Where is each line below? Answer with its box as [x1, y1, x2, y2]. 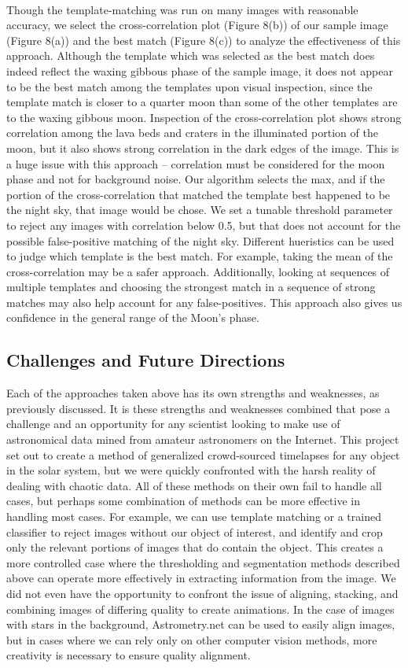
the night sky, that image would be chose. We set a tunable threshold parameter [6, 201, 393, 218]
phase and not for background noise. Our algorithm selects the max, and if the [6, 171, 385, 187]
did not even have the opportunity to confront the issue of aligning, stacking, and [6, 585, 399, 601]
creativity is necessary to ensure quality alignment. [6, 647, 251, 663]
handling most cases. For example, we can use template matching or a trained [6, 508, 381, 525]
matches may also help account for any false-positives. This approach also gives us [6, 293, 402, 310]
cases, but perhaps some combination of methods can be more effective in [6, 493, 360, 509]
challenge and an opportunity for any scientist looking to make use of [6, 415, 340, 432]
